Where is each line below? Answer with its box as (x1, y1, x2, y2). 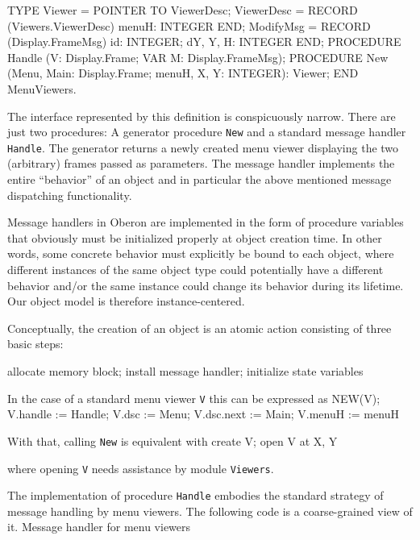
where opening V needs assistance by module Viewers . (7, 459, 274, 476)
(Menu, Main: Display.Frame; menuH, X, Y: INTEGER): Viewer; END (7, 64, 359, 81)
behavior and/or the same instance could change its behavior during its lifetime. (7, 276, 404, 293)
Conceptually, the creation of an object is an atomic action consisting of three (7, 319, 392, 336)
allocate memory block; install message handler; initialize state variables (7, 363, 364, 379)
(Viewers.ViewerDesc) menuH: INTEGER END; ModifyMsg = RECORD (7, 17, 371, 34)
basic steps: (7, 335, 64, 352)
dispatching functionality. (7, 186, 132, 203)
